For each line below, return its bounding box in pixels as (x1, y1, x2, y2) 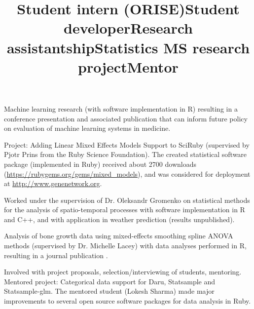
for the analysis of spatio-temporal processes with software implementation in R (4, 204, 245, 215)
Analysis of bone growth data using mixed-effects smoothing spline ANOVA (4, 231, 233, 241)
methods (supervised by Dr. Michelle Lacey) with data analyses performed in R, (4, 240, 247, 251)
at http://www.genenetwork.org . (4, 178, 102, 189)
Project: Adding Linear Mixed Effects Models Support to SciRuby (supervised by (4, 139, 250, 150)
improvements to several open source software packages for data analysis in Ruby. (4, 296, 251, 306)
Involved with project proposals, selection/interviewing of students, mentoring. (4, 267, 242, 277)
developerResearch (64, 18, 193, 38)
